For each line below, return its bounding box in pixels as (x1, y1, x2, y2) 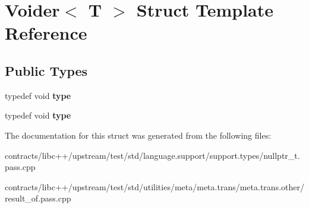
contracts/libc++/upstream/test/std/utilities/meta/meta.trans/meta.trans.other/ (5, 180, 304, 193)
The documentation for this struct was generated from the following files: (5, 129, 272, 141)
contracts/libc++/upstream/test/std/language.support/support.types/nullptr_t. (5, 149, 300, 161)
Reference (5, 21, 87, 45)
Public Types (5, 61, 88, 79)
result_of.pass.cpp (5, 192, 71, 204)
